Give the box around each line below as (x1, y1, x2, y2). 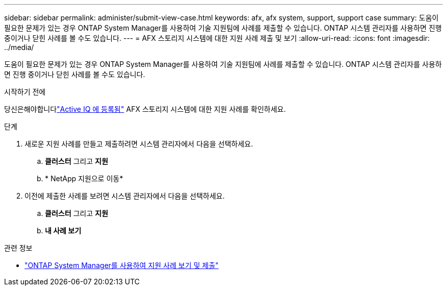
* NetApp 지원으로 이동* (45, 174, 123, 183)
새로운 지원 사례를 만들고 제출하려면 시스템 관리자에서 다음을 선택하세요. (24, 139, 253, 148)
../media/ (4, 43, 34, 52)
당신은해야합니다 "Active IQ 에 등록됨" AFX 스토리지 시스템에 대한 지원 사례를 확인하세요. (4, 105, 286, 113)
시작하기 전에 (4, 87, 46, 96)
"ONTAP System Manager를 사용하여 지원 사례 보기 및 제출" (24, 261, 219, 270)
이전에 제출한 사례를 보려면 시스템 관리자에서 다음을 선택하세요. (24, 191, 225, 200)
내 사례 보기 (45, 226, 82, 235)
